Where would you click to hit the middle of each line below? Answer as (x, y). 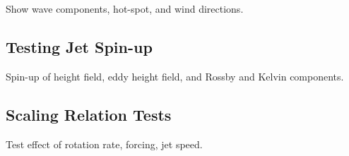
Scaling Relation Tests (89, 114)
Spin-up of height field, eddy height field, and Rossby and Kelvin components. (175, 76)
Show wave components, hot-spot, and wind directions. (125, 8)
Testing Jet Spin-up (79, 46)
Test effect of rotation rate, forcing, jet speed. (104, 144)
